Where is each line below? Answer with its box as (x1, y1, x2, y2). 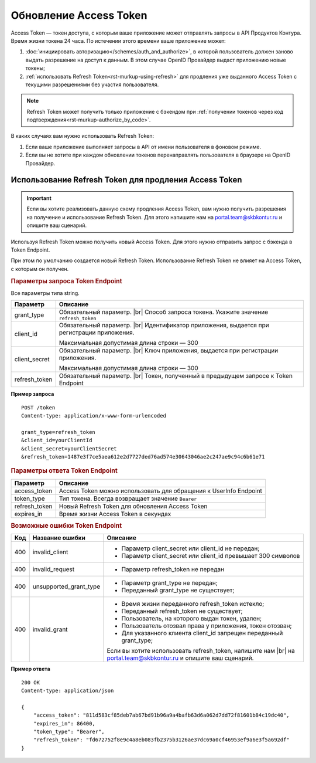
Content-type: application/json (21, 687, 114, 694)
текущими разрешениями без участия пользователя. (25, 81, 159, 88)
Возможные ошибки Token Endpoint (11, 521, 122, 530)
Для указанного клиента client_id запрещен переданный (121, 629, 283, 637)
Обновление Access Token (11, 9, 147, 22)
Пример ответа (11, 666, 51, 673)
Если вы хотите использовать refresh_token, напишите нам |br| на (107, 647, 295, 655)
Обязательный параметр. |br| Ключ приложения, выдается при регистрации (59, 347, 279, 355)
